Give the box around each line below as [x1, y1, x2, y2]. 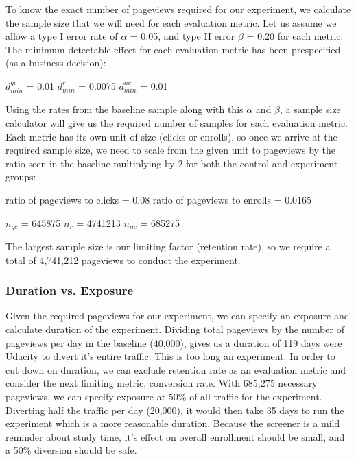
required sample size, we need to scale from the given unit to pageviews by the [5, 143, 336, 157]
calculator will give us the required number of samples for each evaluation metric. [5, 115, 348, 130]
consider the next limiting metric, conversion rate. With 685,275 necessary [5, 376, 318, 390]
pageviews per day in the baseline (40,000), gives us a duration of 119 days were [5, 335, 342, 350]
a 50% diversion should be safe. [5, 443, 137, 457]
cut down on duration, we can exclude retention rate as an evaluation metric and [5, 362, 346, 376]
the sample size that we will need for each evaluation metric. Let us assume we [5, 15, 337, 29]
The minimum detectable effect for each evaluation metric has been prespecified [5, 42, 341, 56]
